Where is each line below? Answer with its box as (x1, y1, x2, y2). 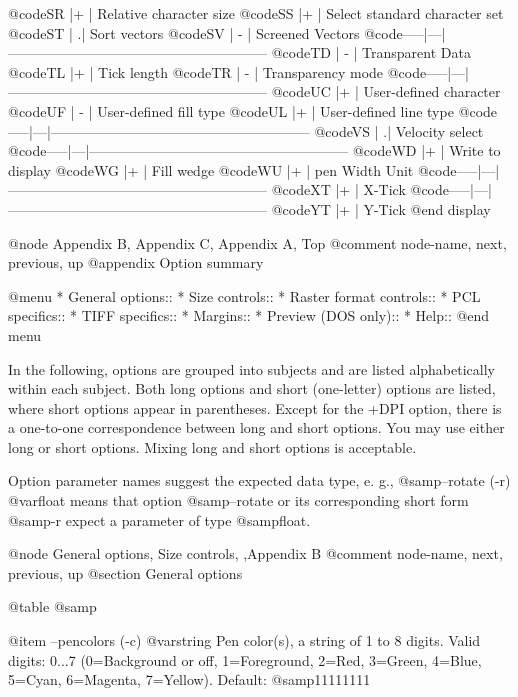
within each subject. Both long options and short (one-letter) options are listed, (8, 378, 496, 399)
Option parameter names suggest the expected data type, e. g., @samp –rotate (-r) (8, 470, 511, 491)
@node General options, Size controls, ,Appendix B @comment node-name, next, (8, 543, 503, 564)
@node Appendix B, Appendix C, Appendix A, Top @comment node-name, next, (8, 232, 507, 253)
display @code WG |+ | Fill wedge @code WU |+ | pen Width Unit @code (8, 159, 457, 180)
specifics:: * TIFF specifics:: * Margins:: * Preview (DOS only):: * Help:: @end (8, 305, 490, 326)
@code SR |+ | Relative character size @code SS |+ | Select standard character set (8, 3, 504, 23)
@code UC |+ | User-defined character (271, 81, 501, 102)
